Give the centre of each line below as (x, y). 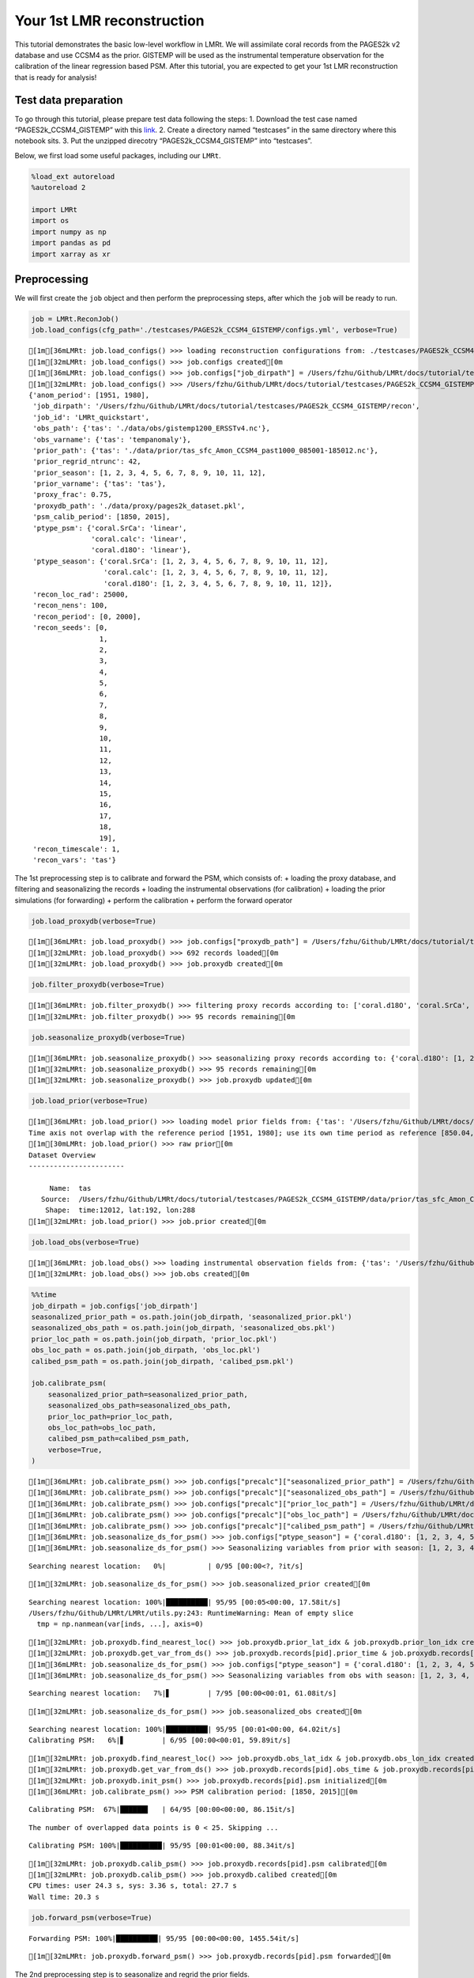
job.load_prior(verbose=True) (90, 1101)
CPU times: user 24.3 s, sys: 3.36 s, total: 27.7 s (133, 1886)
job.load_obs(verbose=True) (85, 1242)
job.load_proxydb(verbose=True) (94, 921)
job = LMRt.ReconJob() (75, 319)
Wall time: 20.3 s (64, 1897)
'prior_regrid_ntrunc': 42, (87, 462)
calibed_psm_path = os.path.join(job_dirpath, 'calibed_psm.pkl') (162, 1361)
